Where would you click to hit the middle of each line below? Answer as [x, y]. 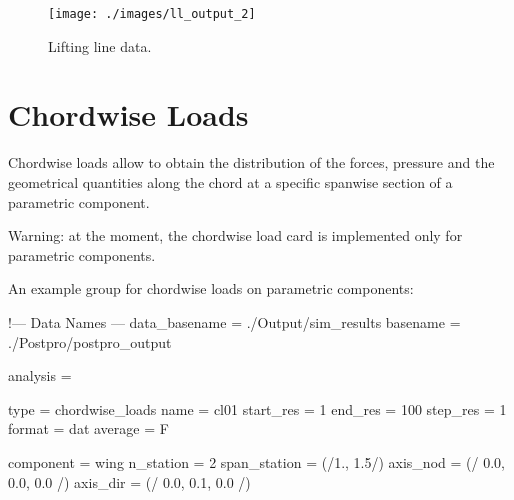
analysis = [40, 375]
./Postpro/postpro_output [90, 341]
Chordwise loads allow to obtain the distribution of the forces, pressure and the [251, 162]
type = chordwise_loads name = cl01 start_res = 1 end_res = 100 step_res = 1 [257, 408]
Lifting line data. [100, 45]
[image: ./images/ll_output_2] [152, 14]
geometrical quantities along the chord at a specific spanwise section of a [230, 181]
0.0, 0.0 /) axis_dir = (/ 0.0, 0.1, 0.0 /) [129, 481]
